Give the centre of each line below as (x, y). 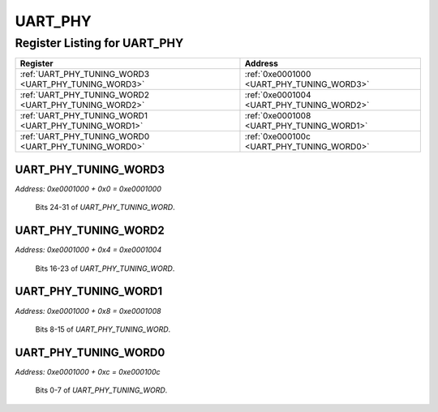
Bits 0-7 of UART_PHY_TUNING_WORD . (101, 390)
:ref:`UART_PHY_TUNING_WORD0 (85, 136)
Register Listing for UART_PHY (99, 43)
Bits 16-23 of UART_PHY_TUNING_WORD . (105, 268)
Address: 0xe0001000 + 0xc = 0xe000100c (88, 371)
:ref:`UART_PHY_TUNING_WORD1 (84, 116)
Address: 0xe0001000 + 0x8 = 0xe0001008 (88, 311)
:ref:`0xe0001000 (278, 75)
